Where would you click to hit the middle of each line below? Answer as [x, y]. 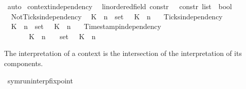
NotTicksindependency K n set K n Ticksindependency [117, 16]
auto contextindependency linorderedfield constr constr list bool [120, 6]
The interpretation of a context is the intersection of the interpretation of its [123, 53]
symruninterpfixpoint [40, 80]
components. [24, 63]
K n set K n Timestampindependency [86, 26]
